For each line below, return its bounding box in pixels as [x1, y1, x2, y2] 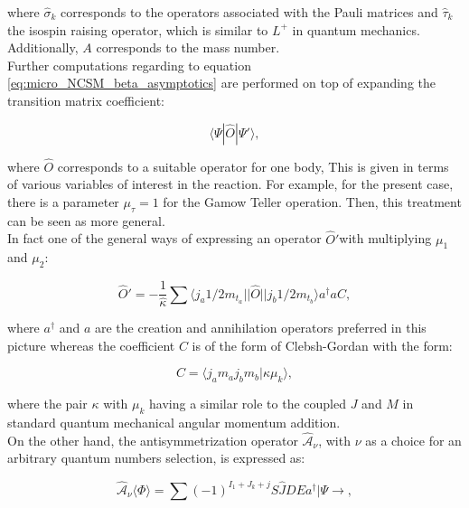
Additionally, [7, 38, 79, 57]
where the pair [7, 394, 88, 413]
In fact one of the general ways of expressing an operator [7, 229, 322, 248]
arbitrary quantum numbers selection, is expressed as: [7, 448, 305, 467]
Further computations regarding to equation [7, 55, 251, 74]
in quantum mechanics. [292, 20, 420, 39]
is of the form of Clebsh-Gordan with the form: [192, 335, 453, 354]
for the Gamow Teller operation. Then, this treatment [163, 192, 462, 211]
